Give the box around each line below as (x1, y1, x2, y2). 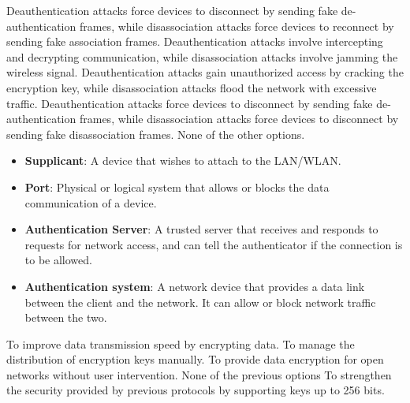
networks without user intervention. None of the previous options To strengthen (6, 366, 392, 382)
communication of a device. (24, 194, 157, 211)
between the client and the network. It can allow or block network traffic (24, 293, 376, 310)
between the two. (24, 309, 107, 326)
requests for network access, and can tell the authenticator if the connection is (24, 236, 403, 252)
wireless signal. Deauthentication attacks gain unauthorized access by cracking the (6, 64, 404, 80)
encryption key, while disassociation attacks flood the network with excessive (6, 79, 377, 95)
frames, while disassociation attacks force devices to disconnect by (79, 110, 399, 127)
